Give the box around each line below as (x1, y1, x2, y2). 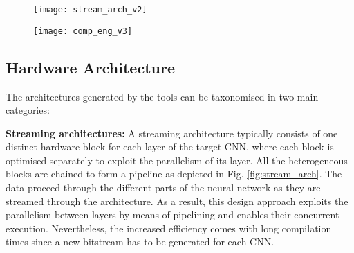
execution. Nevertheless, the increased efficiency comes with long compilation (6, 220, 332, 235)
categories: (6, 103, 50, 117)
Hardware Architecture (6, 56, 175, 78)
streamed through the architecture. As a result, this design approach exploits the (6, 193, 348, 208)
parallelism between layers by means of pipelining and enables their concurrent (6, 207, 339, 222)
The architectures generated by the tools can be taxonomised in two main (6, 89, 319, 103)
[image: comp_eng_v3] (33, 26, 133, 36)
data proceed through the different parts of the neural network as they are (6, 180, 321, 195)
